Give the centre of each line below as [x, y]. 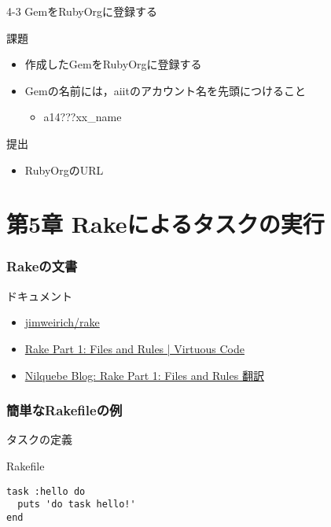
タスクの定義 [39, 439]
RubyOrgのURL [64, 170]
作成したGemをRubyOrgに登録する [113, 64]
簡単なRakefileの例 [64, 410]
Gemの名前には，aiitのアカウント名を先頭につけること [165, 90]
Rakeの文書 [42, 266]
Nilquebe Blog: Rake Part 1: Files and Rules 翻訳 [144, 375]
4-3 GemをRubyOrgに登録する [82, 11]
